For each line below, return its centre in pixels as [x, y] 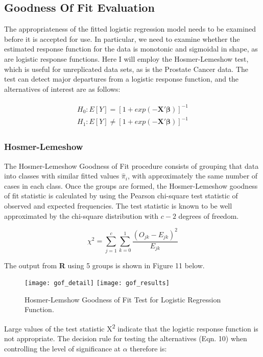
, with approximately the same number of [193, 176]
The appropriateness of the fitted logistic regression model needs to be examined [130, 29]
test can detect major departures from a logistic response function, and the [122, 79]
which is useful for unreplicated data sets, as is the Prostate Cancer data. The [126, 69]
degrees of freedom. [209, 215]
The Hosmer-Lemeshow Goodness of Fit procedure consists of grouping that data [131, 165]
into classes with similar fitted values [62, 176]
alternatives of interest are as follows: [62, 88]
